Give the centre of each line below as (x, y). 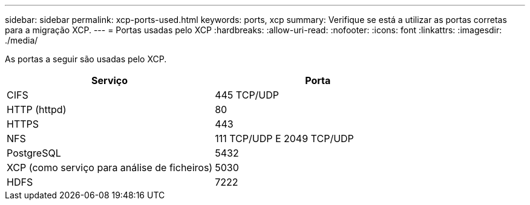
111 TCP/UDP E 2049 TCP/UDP (284, 138)
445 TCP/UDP (247, 95)
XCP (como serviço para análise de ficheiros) (110, 168)
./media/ (21, 40)
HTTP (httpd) (37, 109)
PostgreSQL (34, 153)
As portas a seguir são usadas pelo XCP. (86, 59)
